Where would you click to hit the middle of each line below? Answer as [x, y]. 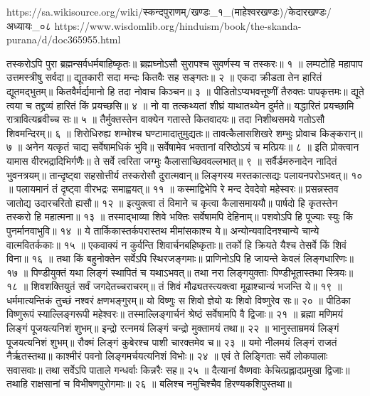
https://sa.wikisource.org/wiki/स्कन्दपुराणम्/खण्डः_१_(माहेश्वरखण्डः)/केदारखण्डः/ [169, 11]
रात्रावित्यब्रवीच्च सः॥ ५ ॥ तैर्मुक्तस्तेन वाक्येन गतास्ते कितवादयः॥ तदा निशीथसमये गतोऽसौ [166, 119]
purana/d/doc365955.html [64, 39]
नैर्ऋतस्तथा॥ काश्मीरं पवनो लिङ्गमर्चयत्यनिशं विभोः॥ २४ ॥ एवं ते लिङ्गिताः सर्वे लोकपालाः [167, 356]
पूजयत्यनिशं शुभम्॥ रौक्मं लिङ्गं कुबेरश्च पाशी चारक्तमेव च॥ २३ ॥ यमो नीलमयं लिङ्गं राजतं [172, 342]
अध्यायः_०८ [29, 25]
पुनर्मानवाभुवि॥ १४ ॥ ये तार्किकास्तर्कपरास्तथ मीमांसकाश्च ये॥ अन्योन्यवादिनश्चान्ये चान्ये [163, 230]
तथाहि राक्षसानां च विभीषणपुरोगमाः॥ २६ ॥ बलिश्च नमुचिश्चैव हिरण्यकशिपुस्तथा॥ [149, 384]
